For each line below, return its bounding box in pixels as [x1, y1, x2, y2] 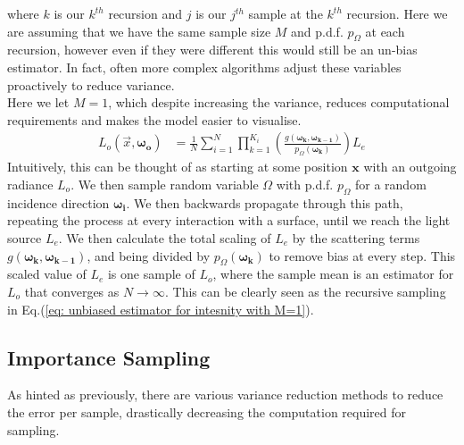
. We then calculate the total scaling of [58, 228, 271, 247]
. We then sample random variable [70, 174, 259, 193]
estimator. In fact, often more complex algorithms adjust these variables [7, 57, 402, 76]
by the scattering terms [292, 228, 420, 247]
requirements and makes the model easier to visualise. [7, 110, 302, 129]
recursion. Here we [346, 4, 448, 22]
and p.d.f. [291, 21, 344, 40]
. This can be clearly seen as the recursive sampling [164, 281, 446, 300]
